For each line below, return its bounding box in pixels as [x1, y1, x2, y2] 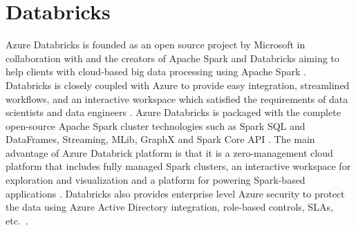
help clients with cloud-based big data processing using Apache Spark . [6, 64, 306, 79]
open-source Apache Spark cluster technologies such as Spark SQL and [6, 118, 306, 133]
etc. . [6, 213, 28, 227]
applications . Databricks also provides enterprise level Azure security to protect [6, 186, 345, 200]
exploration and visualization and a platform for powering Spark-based [6, 173, 306, 187]
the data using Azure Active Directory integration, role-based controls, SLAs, [6, 200, 333, 214]
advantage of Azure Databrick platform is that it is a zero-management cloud [6, 145, 333, 160]
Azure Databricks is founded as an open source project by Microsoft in [6, 37, 306, 52]
